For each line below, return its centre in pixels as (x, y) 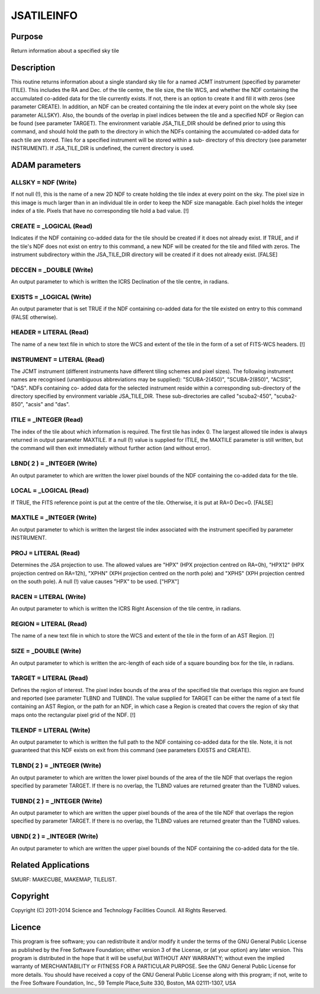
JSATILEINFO (44, 15)
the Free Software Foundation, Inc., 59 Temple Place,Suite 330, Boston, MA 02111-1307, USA (124, 983)
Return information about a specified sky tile (65, 51)
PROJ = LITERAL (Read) (45, 553)
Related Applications (50, 865)
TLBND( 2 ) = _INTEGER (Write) (56, 766)
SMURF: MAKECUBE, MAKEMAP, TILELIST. (64, 879)
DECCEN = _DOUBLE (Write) (52, 270)
